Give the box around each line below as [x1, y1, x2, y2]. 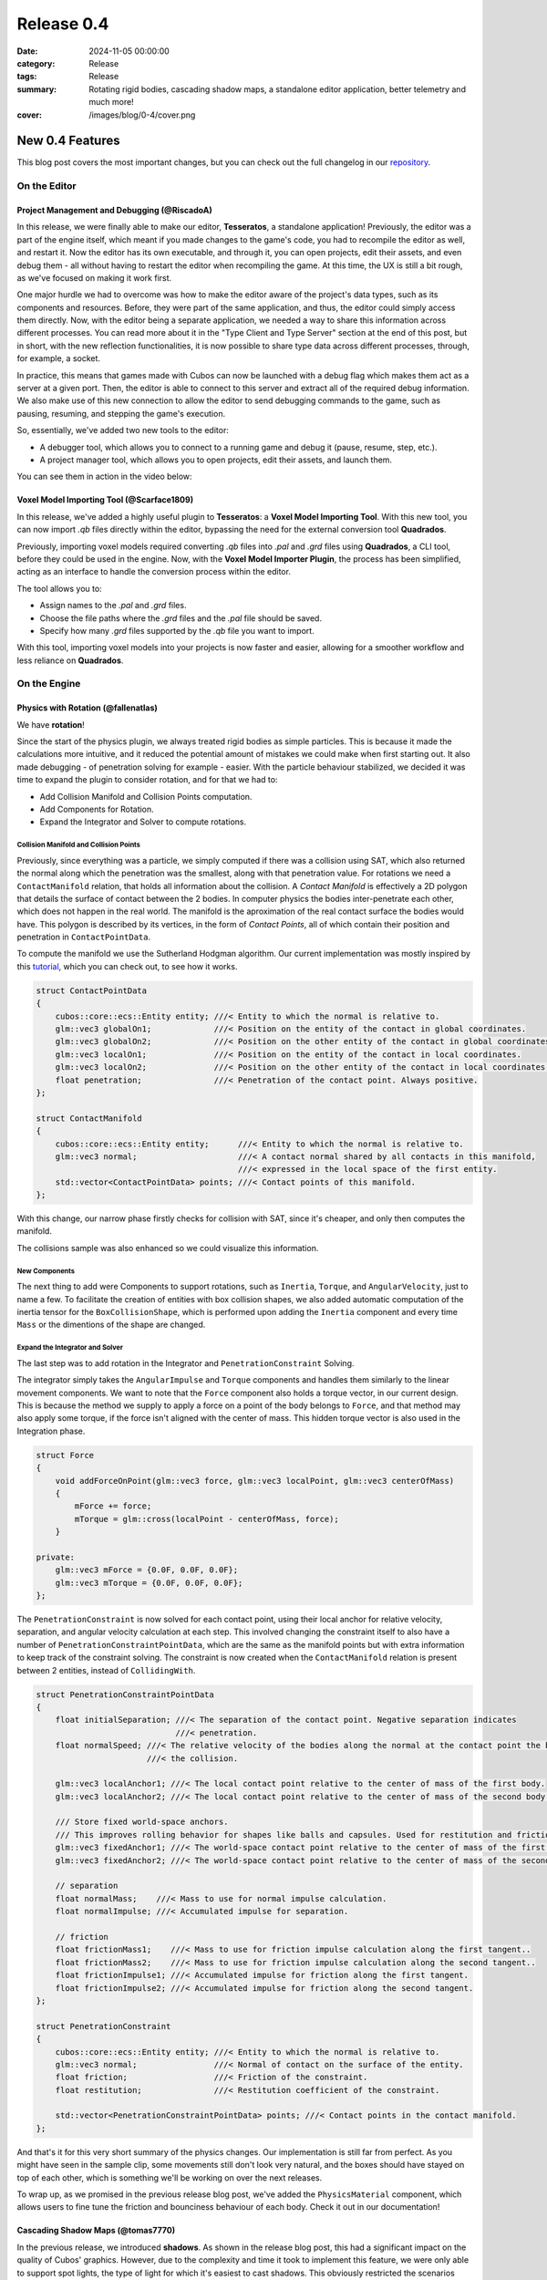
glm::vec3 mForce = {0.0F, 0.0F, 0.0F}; [55, 1565, 239, 1575]
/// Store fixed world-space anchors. [55, 1817, 229, 1828]
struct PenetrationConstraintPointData [36, 1689, 214, 1700]
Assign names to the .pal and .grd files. [39, 600, 187, 611]
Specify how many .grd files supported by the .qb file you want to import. [39, 625, 315, 636]
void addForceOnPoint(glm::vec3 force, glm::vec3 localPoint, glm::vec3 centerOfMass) [55, 1476, 455, 1486]
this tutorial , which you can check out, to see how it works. [16, 960, 238, 971]
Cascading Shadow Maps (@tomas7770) [16, 2225, 176, 2236]
